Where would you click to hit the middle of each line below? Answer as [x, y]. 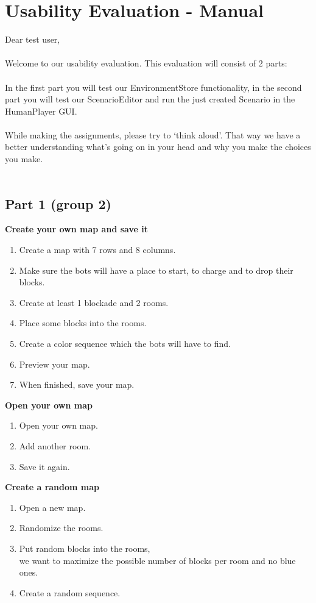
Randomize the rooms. [61, 528]
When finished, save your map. [77, 384]
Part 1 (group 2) [58, 203]
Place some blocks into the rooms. [83, 323]
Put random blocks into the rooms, [85, 548]
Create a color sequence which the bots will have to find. [125, 344]
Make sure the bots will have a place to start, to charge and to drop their [156, 270]
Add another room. [55, 445]
